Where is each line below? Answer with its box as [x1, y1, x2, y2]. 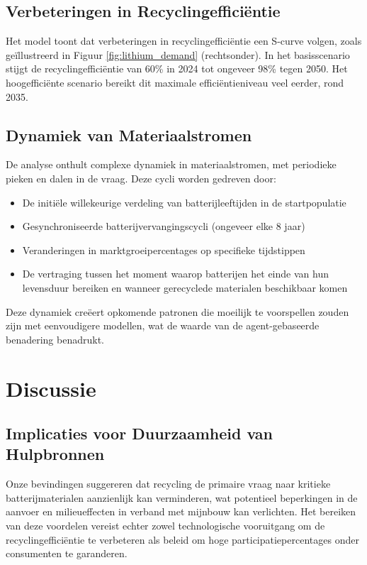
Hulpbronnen [6, 443, 105, 465]
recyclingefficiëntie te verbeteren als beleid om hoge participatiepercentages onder [6, 532, 359, 547]
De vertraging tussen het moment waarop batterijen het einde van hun [22, 266, 329, 281]
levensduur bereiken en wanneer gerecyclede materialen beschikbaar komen [22, 280, 348, 295]
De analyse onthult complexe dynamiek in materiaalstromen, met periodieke [6, 157, 337, 172]
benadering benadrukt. [6, 331, 104, 346]
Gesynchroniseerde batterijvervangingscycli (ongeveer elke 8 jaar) [22, 219, 305, 234]
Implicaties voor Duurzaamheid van [6, 422, 273, 444]
